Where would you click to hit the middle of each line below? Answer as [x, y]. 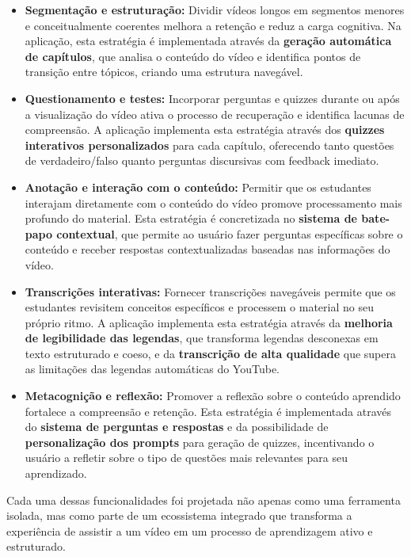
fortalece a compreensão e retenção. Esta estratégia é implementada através [208, 411]
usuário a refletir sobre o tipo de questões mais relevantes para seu [186, 458]
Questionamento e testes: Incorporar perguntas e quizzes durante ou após [212, 98]
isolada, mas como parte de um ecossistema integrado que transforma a [179, 515]
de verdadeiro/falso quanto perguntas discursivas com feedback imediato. [202, 160]
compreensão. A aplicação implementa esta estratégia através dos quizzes [205, 130]
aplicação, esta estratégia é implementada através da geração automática [208, 41]
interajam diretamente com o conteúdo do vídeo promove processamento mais [213, 202]
